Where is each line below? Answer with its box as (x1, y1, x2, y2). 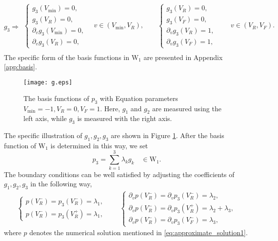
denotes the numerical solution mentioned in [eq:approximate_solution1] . (29, 227, 248, 238)
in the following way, (30, 179, 92, 189)
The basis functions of (23, 93, 89, 103)
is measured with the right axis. (77, 113, 172, 123)
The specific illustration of (4, 130, 82, 141)
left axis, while (23, 113, 67, 123)
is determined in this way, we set (50, 140, 148, 150)
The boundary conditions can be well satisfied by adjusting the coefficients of (4, 169, 235, 179)
